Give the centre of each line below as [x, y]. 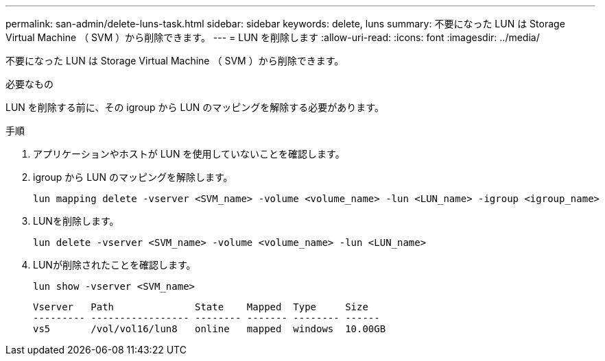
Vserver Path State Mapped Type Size [201, 307]
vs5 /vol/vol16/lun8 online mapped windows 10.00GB [210, 329]
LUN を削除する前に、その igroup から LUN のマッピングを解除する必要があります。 [195, 107]
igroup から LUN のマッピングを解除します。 [133, 177]
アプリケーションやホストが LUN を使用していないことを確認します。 [189, 154]
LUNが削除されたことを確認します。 [115, 265]
